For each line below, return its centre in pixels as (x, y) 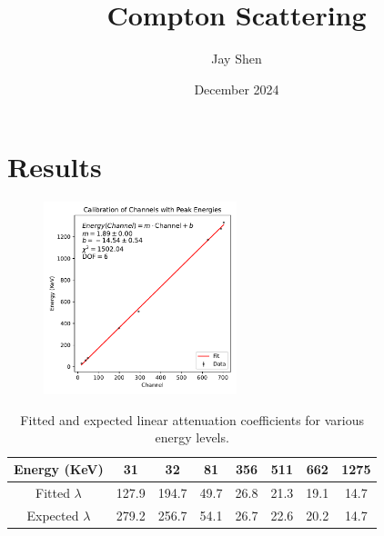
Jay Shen (237, 59)
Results (55, 167)
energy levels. (192, 437)
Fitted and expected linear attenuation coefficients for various (192, 419)
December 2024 (237, 89)
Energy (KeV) (59, 469)
